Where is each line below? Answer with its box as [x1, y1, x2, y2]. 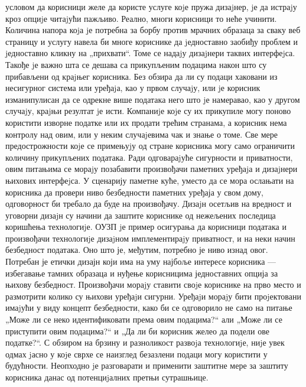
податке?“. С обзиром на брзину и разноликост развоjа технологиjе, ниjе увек [5, 336, 285, 349]
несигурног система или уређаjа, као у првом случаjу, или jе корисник [5, 82, 261, 94]
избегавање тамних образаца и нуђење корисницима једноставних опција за [5, 266, 278, 279]
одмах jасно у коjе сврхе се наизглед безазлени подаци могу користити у [5, 347, 268, 360]
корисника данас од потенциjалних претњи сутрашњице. [5, 371, 209, 383]
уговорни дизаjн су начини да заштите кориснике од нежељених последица [5, 209, 276, 221]
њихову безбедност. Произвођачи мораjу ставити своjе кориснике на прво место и [5, 278, 301, 291]
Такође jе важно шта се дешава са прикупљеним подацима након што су [5, 58, 267, 70]
